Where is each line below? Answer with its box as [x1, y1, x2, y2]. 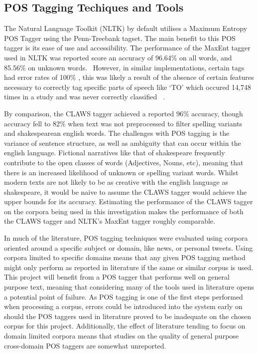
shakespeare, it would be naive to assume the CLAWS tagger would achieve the [4, 186, 247, 197]
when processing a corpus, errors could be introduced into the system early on [4, 301, 243, 312]
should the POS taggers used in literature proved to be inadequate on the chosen [4, 311, 252, 321]
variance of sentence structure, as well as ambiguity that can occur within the [4, 137, 241, 148]
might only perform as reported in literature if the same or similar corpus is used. [4, 262, 254, 272]
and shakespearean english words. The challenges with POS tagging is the [4, 128, 230, 138]
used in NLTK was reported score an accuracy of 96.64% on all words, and [4, 52, 232, 62]
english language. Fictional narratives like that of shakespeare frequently [4, 147, 225, 158]
